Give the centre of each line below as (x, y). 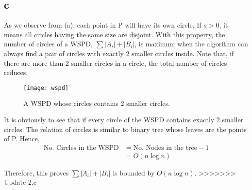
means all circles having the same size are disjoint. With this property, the (115, 34)
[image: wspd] (46, 88)
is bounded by (134, 172)
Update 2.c (20, 182)
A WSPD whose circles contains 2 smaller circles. (97, 103)
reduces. (16, 72)
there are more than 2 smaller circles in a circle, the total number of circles (116, 63)
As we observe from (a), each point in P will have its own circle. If (103, 25)
